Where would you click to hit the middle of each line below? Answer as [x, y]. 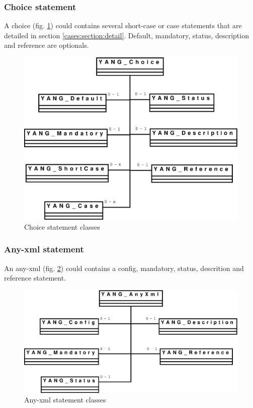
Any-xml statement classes [65, 400]
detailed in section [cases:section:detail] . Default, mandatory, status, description [126, 35]
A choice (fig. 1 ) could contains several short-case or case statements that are [123, 25]
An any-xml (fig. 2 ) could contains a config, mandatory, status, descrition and [124, 268]
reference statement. [35, 278]
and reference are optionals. [47, 45]
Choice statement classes [62, 226]
